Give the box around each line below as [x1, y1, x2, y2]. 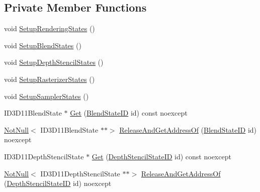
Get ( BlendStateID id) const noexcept [70, 108, 188, 118]
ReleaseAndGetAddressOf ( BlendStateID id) [119, 124, 257, 135]
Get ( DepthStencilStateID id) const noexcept [92, 151, 231, 161]
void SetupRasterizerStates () [4, 73, 95, 84]
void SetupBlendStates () [4, 40, 81, 50]
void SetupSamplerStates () [4, 90, 89, 101]
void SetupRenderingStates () [4, 23, 95, 34]
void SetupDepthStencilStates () [4, 57, 104, 67]
